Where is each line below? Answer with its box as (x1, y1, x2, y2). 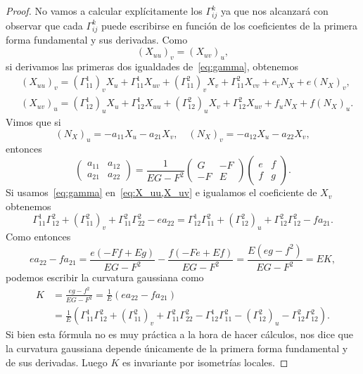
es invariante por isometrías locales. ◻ (122, 354, 288, 369)
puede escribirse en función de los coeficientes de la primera (101, 18, 358, 32)
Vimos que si (6, 115, 61, 129)
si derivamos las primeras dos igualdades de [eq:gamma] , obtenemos (6, 58, 298, 73)
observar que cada (6, 18, 83, 32)
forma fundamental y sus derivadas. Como (6, 32, 188, 47)
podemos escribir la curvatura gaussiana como (6, 270, 204, 285)
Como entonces (6, 229, 71, 244)
